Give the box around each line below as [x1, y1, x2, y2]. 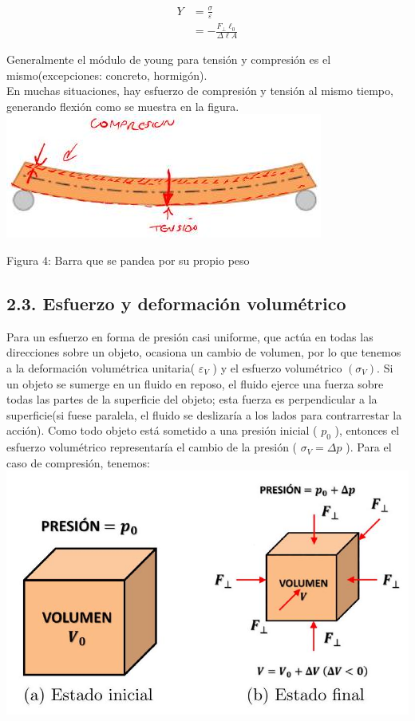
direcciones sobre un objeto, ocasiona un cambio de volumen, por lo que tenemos [6, 344, 401, 360]
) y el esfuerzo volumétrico [212, 359, 342, 376]
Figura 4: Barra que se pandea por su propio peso [6, 251, 250, 268]
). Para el [346, 439, 392, 455]
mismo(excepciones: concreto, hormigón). [6, 66, 207, 83]
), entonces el [334, 422, 400, 439]
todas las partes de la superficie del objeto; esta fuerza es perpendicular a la [6, 391, 377, 408]
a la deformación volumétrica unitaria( [6, 359, 196, 376]
